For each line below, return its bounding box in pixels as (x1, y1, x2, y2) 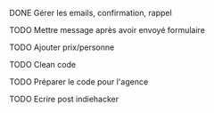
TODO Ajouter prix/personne (9, 42, 115, 52)
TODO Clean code (9, 60, 77, 69)
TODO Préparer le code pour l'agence (9, 77, 149, 87)
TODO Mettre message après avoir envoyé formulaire (9, 25, 205, 35)
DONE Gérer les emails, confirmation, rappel (9, 8, 172, 18)
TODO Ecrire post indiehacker (9, 93, 119, 104)
